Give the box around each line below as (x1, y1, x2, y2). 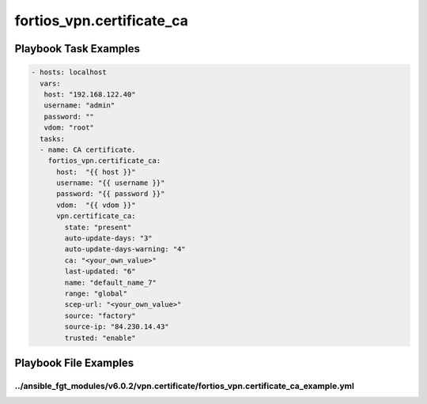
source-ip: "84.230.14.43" (64, 323, 169, 331)
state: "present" (64, 222, 132, 232)
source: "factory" (64, 311, 136, 320)
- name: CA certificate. (40, 145, 136, 154)
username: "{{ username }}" (56, 179, 165, 187)
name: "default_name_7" (64, 278, 157, 287)
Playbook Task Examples (14, 42, 141, 55)
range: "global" (64, 289, 128, 298)
